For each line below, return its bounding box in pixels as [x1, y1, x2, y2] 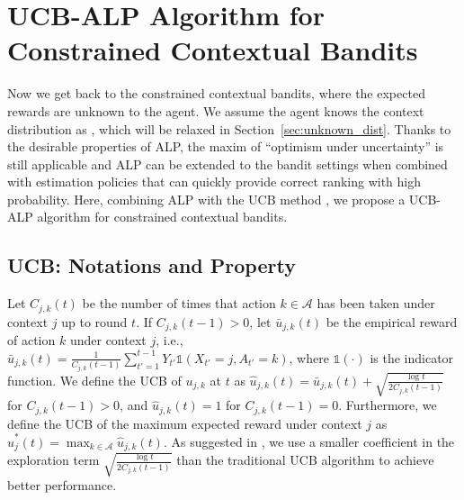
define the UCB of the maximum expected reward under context [7, 414, 362, 432]
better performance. [7, 475, 117, 494]
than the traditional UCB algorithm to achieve [176, 450, 434, 469]
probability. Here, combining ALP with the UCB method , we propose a [7, 189, 406, 208]
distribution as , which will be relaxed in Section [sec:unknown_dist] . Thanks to [7, 119, 451, 138]
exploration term [7, 450, 100, 469]
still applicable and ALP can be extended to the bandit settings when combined [7, 154, 448, 173]
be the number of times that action [82, 294, 276, 313]
